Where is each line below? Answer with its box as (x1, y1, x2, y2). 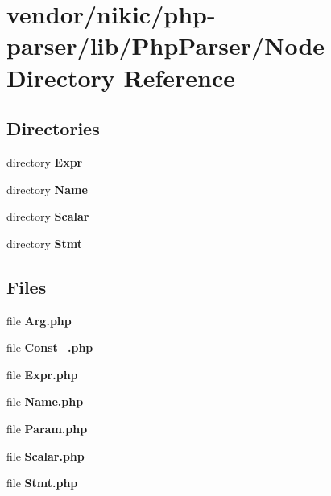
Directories (6, 116, 100, 141)
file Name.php (6, 393, 84, 410)
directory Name (6, 180, 88, 197)
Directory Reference (6, 60, 236, 93)
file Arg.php (6, 312, 72, 329)
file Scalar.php (6, 447, 85, 464)
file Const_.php (6, 339, 93, 356)
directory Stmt (6, 234, 83, 251)
